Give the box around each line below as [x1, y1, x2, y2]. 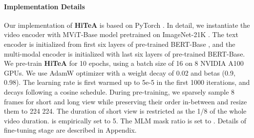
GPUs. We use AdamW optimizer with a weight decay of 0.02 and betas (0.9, [4, 67, 235, 78]
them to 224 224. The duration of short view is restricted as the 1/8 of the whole [4, 106, 247, 116]
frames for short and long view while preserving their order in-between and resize [4, 96, 247, 106]
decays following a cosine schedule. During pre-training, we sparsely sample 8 [4, 86, 235, 97]
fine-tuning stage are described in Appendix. [4, 125, 137, 135]
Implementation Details [4, 1, 85, 11]
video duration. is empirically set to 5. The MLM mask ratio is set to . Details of [4, 115, 246, 125]
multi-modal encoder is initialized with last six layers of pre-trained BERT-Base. [4, 48, 245, 59]
